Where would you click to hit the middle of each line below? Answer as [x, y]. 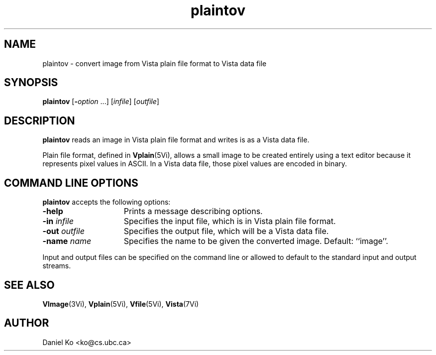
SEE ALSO [29, 285]
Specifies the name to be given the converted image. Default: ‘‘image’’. [256, 241]
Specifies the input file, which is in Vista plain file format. [230, 221]
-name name [67, 241]
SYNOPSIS [31, 83]
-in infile [58, 221]
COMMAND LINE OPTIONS [71, 183]
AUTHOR [27, 323]
